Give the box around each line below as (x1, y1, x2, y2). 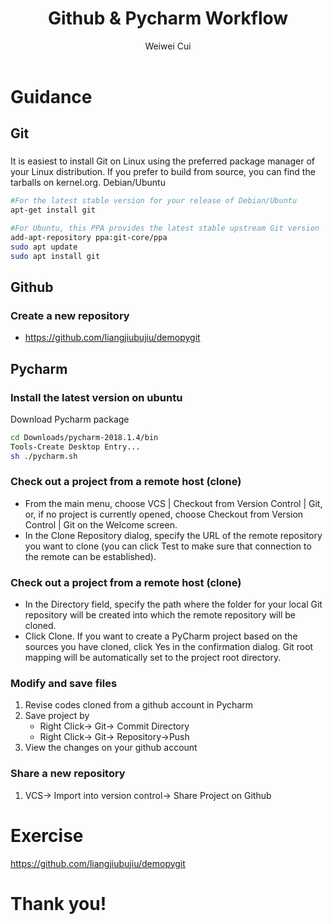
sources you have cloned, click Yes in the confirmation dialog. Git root (24, 641, 314, 653)
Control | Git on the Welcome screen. (24, 518, 178, 531)
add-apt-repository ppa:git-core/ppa (10, 232, 168, 242)
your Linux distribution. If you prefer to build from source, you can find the (10, 166, 316, 178)
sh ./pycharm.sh (10, 451, 78, 461)
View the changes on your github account (24, 742, 198, 754)
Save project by (24, 710, 90, 722)
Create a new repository (10, 308, 130, 322)
